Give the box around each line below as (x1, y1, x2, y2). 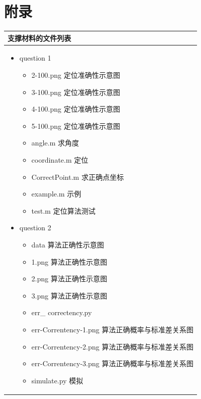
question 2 (19, 222, 51, 233)
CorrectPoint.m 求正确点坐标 (31, 171, 124, 182)
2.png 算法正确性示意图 (31, 273, 107, 284)
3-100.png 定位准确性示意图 (31, 86, 120, 97)
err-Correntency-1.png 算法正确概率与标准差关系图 (31, 324, 193, 334)
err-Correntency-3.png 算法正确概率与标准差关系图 (31, 358, 193, 369)
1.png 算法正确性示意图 (31, 256, 107, 267)
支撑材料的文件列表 (8, 32, 71, 43)
